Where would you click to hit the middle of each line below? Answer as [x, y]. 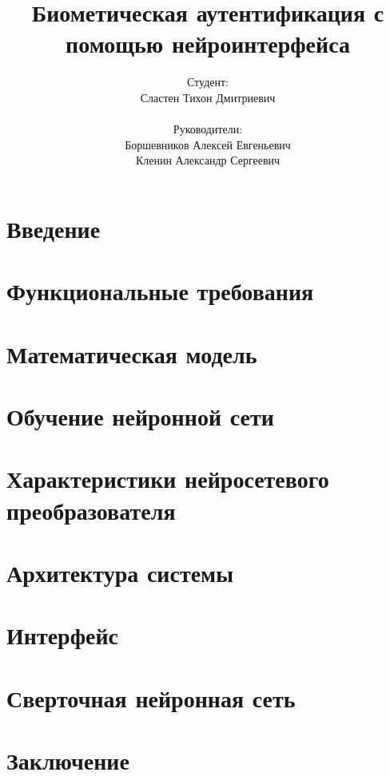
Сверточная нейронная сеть [151, 697]
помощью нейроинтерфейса [208, 44]
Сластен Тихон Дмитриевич [208, 97]
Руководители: [208, 129]
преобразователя [91, 510]
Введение [54, 228]
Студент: [208, 82]
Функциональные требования [160, 291]
